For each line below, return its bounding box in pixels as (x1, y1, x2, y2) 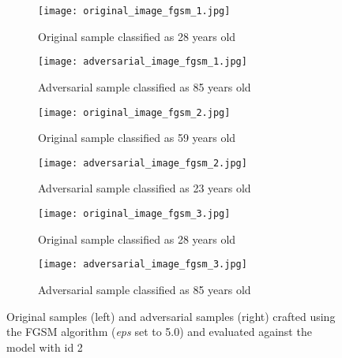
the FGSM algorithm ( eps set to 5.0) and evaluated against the (6, 323, 312, 340)
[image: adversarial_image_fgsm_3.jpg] (38, 259, 247, 270)
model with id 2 (6, 338, 83, 355)
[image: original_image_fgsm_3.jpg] (38, 208, 231, 219)
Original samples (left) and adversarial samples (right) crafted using (6, 308, 336, 324)
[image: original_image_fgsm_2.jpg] (38, 106, 231, 118)
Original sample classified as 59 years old (38, 129, 236, 146)
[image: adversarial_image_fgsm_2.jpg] (38, 157, 247, 169)
